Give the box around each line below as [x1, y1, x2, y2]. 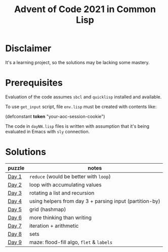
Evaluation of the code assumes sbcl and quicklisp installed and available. [5, 93, 162, 99]
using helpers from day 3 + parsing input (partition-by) [29, 197, 160, 205]
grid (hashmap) [29, 206, 66, 213]
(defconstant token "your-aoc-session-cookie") [5, 113, 105, 119]
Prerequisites [5, 77, 63, 89]
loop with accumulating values [29, 181, 102, 188]
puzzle [8, 164, 25, 171]
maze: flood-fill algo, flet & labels [29, 238, 113, 245]
